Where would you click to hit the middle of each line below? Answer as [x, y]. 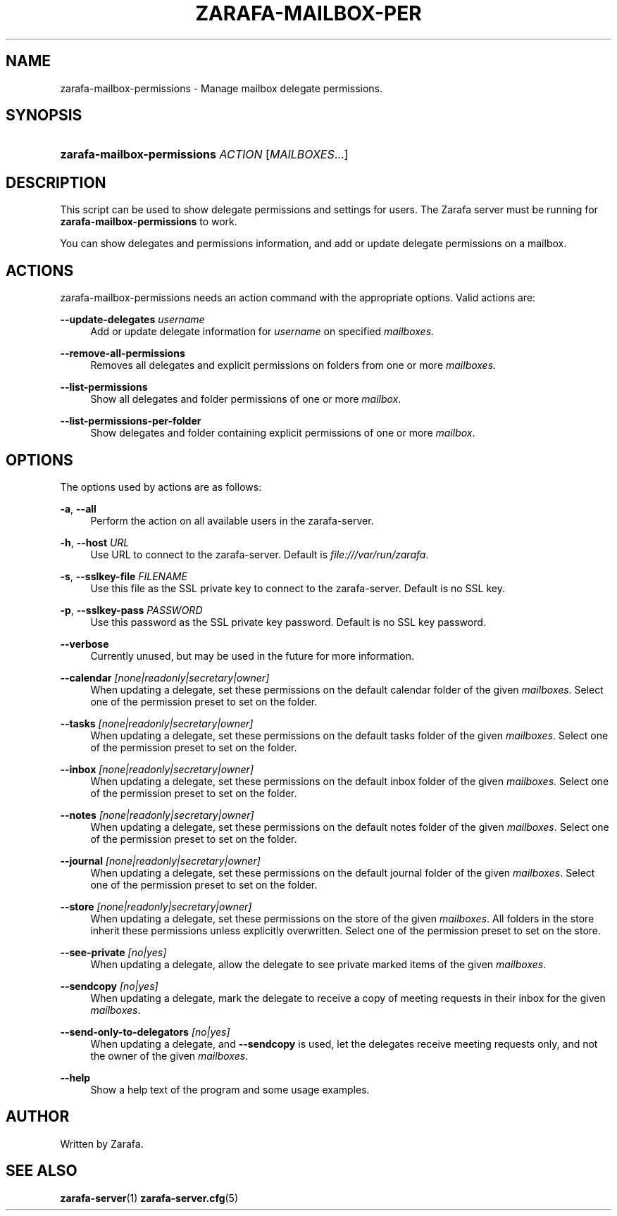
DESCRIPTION [56, 182]
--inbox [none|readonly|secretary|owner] [157, 769]
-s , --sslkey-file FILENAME [124, 576]
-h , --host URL [95, 542]
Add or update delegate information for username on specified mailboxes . [262, 332]
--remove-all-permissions [123, 353]
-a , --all [78, 508]
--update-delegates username [132, 320]
